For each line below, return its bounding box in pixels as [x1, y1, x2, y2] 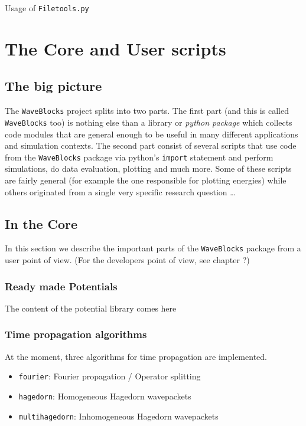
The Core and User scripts [5, 36, 226, 60]
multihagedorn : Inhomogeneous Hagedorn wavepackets [18, 409, 219, 422]
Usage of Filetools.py [5, 2, 89, 14]
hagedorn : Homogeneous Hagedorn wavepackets [18, 389, 191, 402]
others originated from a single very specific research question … [5, 185, 236, 198]
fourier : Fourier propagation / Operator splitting [18, 370, 201, 382]
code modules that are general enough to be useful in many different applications [5, 127, 298, 140]
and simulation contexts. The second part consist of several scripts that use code [5, 139, 297, 152]
